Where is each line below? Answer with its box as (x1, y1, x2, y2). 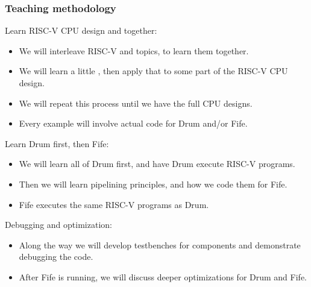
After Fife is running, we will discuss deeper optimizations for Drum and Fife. (19, 270, 307, 283)
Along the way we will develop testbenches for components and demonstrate (19, 238, 301, 251)
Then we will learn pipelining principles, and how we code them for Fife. (19, 177, 287, 190)
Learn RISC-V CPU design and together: (5, 24, 157, 37)
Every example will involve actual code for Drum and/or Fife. (19, 117, 248, 130)
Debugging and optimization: (5, 218, 112, 231)
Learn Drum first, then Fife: (5, 137, 109, 150)
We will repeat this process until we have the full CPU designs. (19, 96, 253, 109)
